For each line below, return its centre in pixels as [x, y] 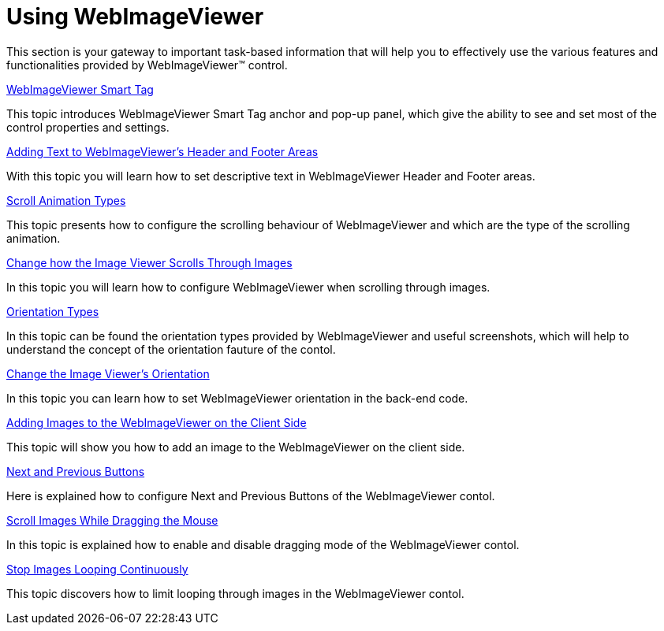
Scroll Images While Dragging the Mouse [112, 520]
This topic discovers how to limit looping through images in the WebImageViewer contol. [235, 593]
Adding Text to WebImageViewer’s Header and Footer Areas [162, 151]
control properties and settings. [88, 127]
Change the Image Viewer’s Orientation [108, 373]
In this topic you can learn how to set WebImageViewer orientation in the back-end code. [237, 398]
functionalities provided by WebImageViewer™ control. [147, 65]
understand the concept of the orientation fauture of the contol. [171, 349]
